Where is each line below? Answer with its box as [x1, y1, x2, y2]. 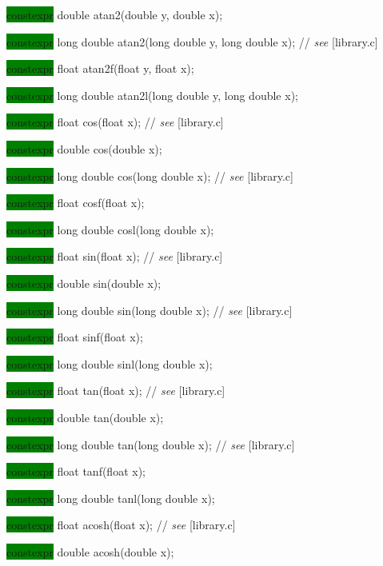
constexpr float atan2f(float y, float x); [6, 60, 194, 77]
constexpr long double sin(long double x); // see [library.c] [6, 301, 293, 318]
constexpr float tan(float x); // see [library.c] [6, 382, 225, 399]
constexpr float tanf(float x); [6, 463, 146, 480]
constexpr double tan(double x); [6, 409, 164, 425]
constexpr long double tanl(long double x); [6, 489, 215, 506]
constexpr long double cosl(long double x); [6, 221, 214, 237]
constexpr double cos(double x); [6, 140, 162, 157]
